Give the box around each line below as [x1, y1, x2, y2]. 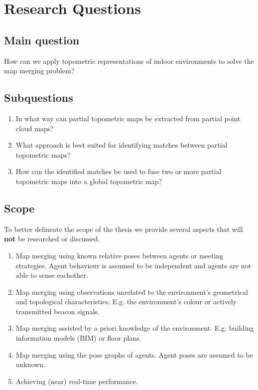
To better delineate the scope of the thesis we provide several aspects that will [4, 223, 243, 234]
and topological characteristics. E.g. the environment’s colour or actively [15, 296, 237, 307]
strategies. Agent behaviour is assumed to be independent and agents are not [15, 260, 252, 270]
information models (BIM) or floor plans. [15, 333, 141, 343]
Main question [4, 32, 80, 47]
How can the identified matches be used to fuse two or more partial [15, 166, 222, 177]
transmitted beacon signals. [15, 306, 100, 316]
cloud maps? [15, 123, 54, 133]
